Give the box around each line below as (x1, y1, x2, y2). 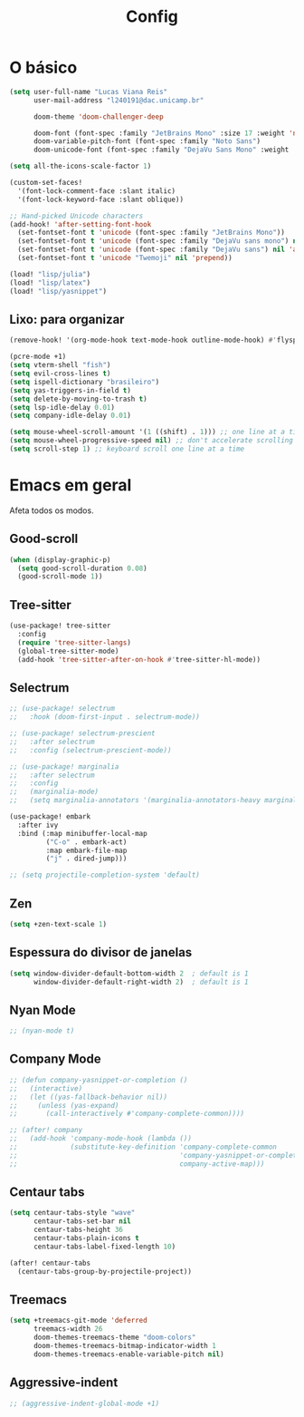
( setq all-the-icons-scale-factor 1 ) (9, 161, 152, 171)
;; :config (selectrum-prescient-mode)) (9, 745, 172, 754)
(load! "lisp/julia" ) (9, 269, 91, 278)
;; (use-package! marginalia (9, 762, 119, 772)
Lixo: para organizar (9, 311, 125, 327)
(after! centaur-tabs (9, 1258, 91, 1267)
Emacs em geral (9, 475, 132, 496)
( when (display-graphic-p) (9, 555, 111, 564)
